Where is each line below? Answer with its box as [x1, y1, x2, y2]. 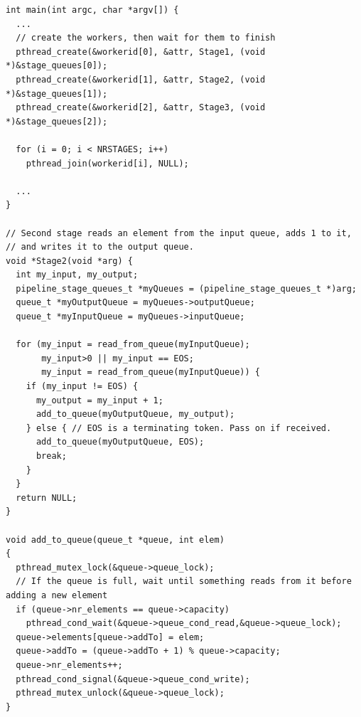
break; [36, 451, 67, 461]
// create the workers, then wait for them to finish [16, 33, 276, 43]
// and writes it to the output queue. [6, 242, 194, 253]
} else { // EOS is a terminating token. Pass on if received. [26, 423, 332, 433]
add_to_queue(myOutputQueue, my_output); [36, 409, 235, 420]
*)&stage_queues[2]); [6, 116, 108, 127]
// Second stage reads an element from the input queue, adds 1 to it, [6, 228, 352, 238]
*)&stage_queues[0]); [6, 60, 108, 71]
